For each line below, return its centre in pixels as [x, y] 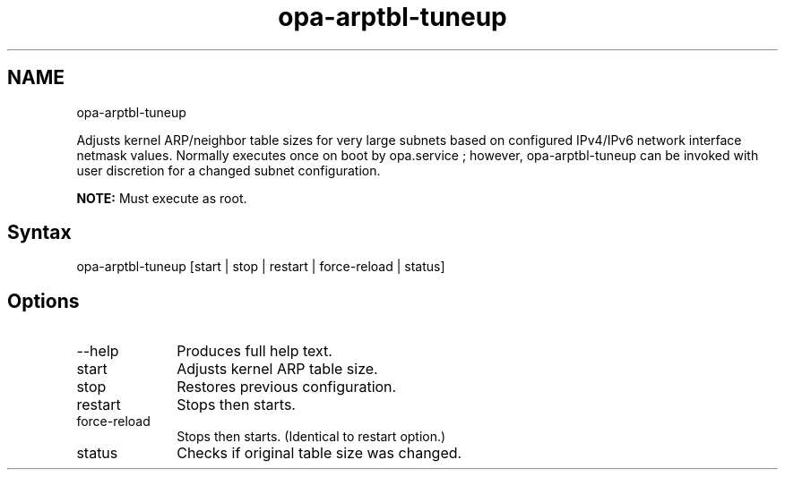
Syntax [39, 233]
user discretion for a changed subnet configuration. [229, 170]
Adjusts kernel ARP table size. [277, 369]
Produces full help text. [254, 351]
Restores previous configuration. [287, 387]
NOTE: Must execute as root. [162, 198]
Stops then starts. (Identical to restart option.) [311, 437]
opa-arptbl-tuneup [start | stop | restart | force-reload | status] [261, 267]
